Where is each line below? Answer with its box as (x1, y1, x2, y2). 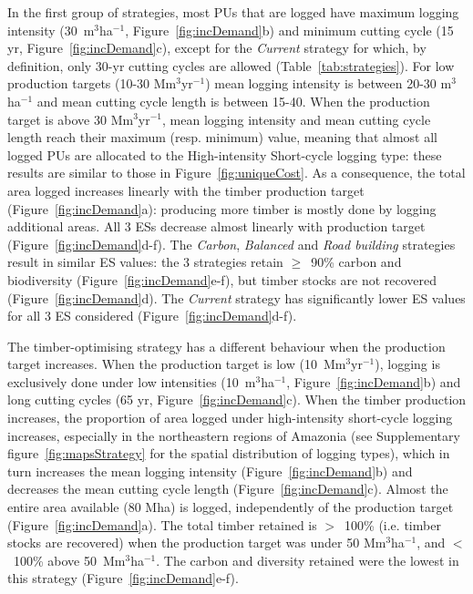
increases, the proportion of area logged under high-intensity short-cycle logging (7, 408, 453, 427)
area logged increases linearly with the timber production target (7, 180, 365, 200)
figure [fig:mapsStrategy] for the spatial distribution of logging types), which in (7, 444, 450, 463)
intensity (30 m (7, 20, 95, 39)
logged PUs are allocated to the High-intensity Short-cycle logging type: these (7, 145, 442, 164)
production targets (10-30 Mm (7, 74, 177, 93)
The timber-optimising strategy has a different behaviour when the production (7, 336, 446, 355)
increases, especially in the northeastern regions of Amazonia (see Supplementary (7, 425, 460, 445)
